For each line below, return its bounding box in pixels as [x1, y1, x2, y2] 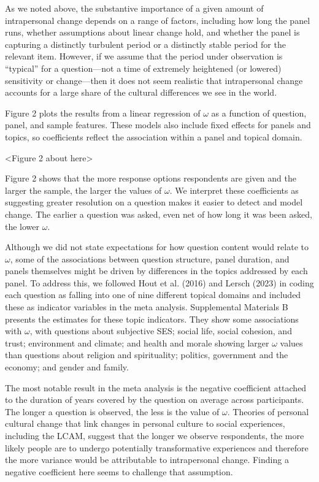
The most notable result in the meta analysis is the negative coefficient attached [5, 381, 307, 394]
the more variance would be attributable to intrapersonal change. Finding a [5, 453, 289, 466]
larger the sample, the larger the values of [5, 183, 162, 196]
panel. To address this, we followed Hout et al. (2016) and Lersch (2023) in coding [5, 276, 314, 289]
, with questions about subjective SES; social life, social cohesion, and [29, 324, 292, 337]
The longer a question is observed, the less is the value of [5, 405, 220, 418]
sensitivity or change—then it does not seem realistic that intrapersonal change [5, 74, 303, 86]
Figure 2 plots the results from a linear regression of [5, 106, 201, 119]
